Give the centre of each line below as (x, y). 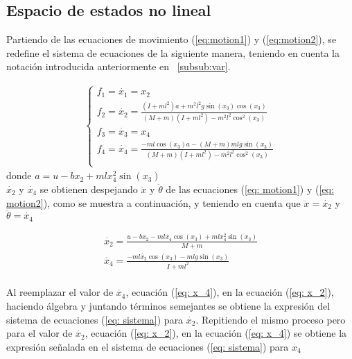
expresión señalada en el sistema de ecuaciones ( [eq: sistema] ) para (148, 346)
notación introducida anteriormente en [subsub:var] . (118, 66)
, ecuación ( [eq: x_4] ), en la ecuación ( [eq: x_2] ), (230, 292)
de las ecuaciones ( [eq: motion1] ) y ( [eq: (250, 189)
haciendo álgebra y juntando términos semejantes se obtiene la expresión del (168, 306)
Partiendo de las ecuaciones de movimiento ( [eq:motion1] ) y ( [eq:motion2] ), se (171, 39)
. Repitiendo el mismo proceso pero (271, 319)
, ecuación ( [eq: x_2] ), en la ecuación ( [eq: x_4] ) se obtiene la (216, 333)
